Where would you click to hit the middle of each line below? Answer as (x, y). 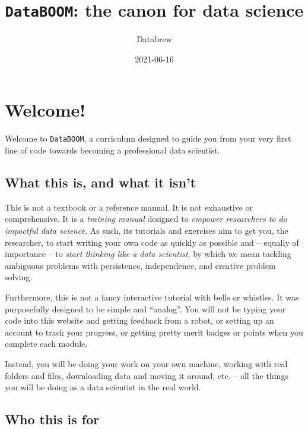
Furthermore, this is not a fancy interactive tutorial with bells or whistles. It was (152, 297)
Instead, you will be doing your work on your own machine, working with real (146, 363)
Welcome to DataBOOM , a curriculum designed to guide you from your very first (148, 138)
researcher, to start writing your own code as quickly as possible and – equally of (152, 242)
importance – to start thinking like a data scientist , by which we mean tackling (148, 254)
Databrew (154, 39)
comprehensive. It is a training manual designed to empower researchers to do (146, 219)
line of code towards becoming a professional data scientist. (112, 150)
